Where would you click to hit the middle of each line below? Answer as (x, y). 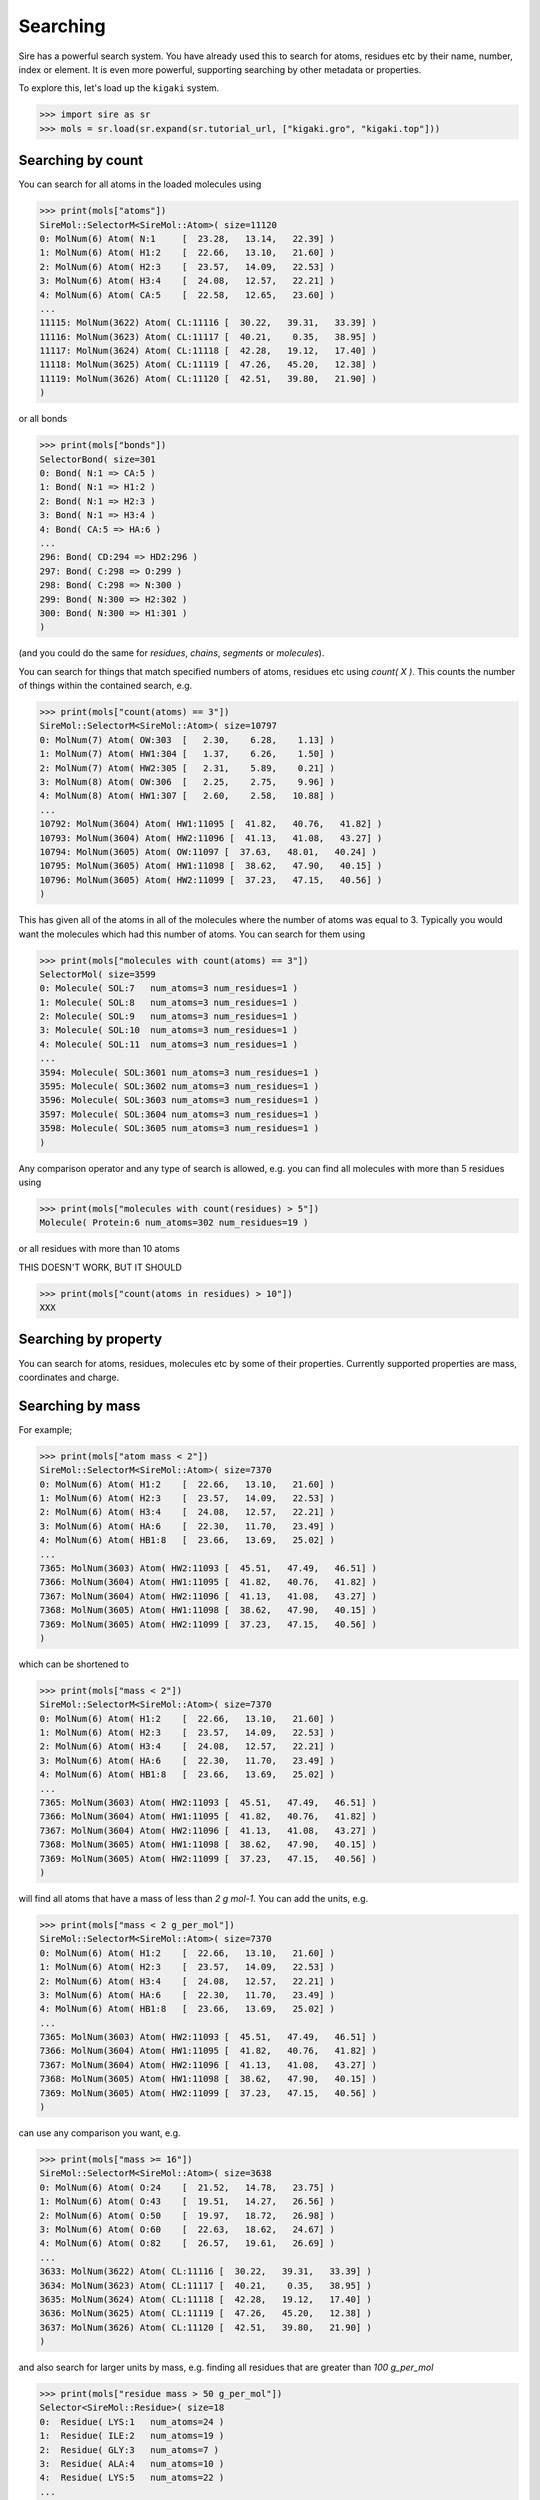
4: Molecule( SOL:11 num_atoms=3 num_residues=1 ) (169, 1044)
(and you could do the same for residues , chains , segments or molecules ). (171, 653)
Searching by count (81, 160)
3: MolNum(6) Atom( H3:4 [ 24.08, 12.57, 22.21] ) (187, 281)
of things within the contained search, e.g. (105, 686)
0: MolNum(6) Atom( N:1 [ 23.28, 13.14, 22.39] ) (187, 238)
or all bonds (43, 419)
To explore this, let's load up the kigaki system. (119, 88)
